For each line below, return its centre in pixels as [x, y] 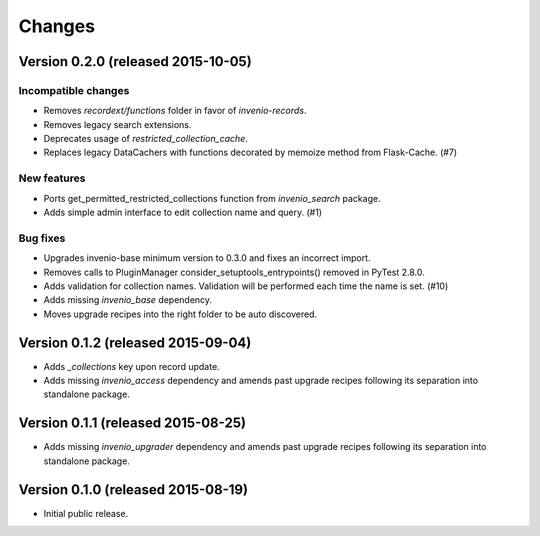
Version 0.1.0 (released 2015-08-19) [133, 489]
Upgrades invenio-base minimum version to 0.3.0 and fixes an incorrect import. [207, 258]
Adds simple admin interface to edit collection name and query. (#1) [183, 212]
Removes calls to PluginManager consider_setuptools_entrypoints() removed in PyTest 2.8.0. [234, 272]
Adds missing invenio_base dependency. [128, 300]
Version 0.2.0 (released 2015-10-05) [135, 61]
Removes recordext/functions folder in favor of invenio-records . [175, 111]
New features [52, 178]
